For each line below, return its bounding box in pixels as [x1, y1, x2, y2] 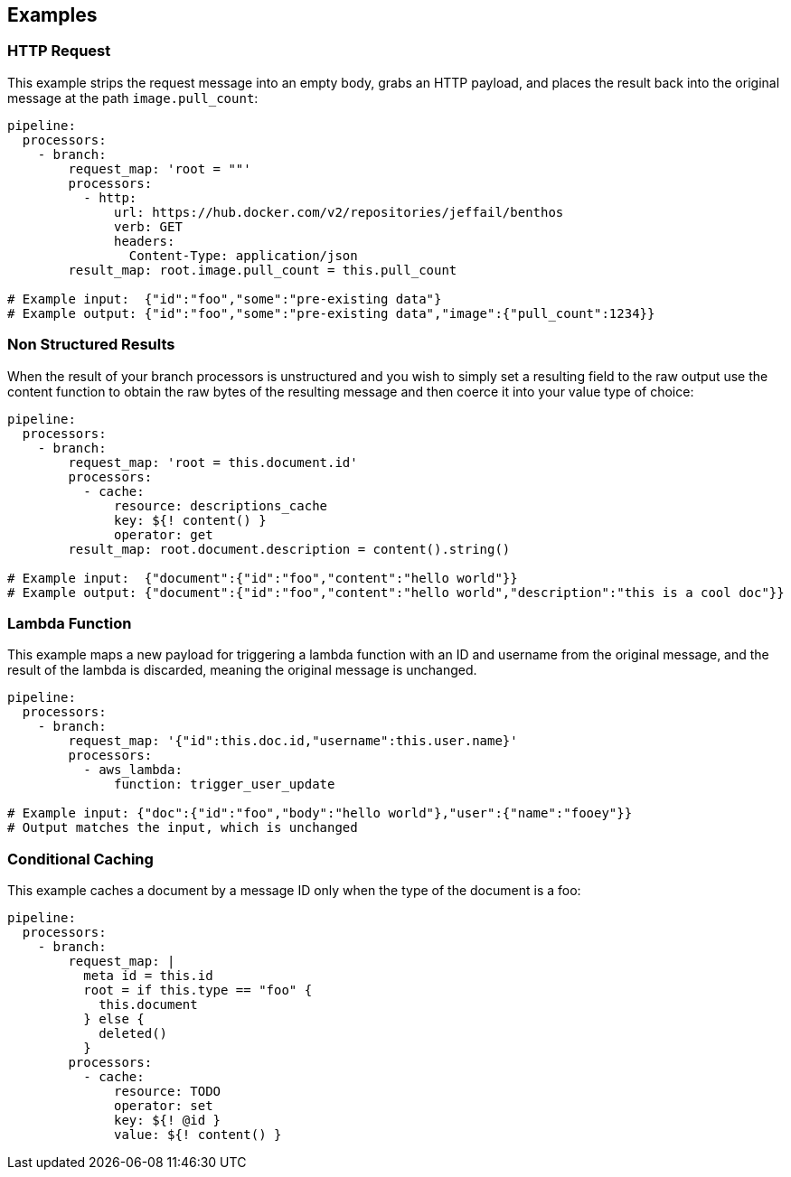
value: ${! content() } [114, 1127, 282, 1143]
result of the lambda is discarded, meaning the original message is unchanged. [7, 662, 477, 678]
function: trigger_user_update [114, 777, 335, 792]
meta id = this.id [83, 968, 213, 984]
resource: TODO [114, 1084, 221, 1099]
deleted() [99, 1026, 168, 1042]
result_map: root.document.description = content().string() [68, 541, 511, 556]
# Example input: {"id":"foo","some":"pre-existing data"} [7, 291, 442, 306]
